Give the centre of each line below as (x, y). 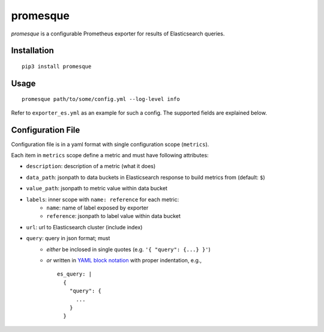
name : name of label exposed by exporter (97, 208)
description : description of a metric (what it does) (91, 166)
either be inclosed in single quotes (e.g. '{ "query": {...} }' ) (129, 249)
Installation (32, 51)
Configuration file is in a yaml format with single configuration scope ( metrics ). (110, 144)
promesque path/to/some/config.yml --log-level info (101, 99)
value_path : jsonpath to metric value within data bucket (97, 189)
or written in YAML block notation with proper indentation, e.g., (124, 260)
